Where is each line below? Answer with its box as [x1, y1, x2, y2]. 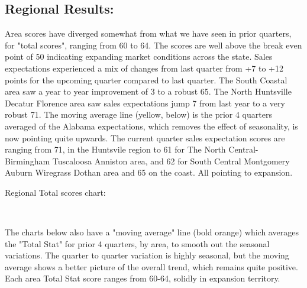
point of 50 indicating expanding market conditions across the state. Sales [5, 50, 273, 63]
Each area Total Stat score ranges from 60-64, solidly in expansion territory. [5, 272, 280, 284]
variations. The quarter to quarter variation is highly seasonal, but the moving [5, 249, 289, 261]
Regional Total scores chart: [5, 186, 106, 198]
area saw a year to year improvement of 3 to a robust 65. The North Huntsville [5, 85, 292, 98]
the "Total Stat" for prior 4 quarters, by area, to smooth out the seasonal [5, 237, 270, 250]
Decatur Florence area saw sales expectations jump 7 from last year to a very [5, 96, 285, 109]
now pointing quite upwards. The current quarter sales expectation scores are [5, 131, 285, 144]
